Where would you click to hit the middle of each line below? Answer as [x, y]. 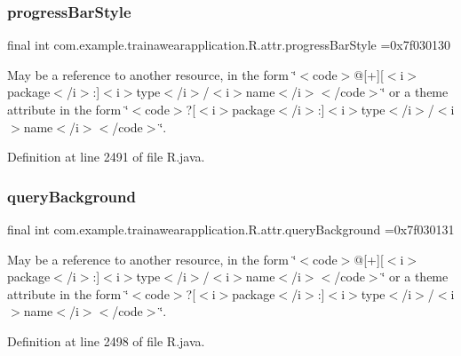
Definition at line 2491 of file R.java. [106, 157]
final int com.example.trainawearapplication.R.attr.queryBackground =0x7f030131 [231, 229]
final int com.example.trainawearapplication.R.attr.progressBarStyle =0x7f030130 [229, 45]
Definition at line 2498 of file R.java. [106, 340]
